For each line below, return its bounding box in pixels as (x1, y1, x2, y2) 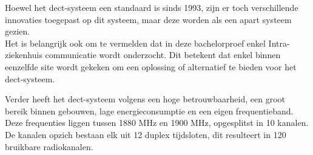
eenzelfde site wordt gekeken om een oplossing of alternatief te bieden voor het (5, 60, 297, 73)
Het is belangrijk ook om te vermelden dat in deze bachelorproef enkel (5, 36, 266, 49)
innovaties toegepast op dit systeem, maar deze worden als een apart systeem (5, 13, 292, 25)
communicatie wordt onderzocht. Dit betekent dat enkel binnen (45, 48, 281, 61)
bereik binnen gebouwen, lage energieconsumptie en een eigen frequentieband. (5, 104, 294, 117)
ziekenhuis (5, 48, 42, 61)
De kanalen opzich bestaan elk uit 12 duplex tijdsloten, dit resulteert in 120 (5, 128, 286, 140)
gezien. (5, 25, 30, 38)
